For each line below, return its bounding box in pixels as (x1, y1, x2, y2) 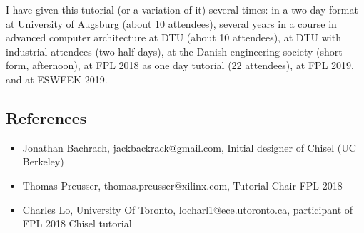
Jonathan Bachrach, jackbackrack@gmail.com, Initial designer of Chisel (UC (22, 140, 356, 155)
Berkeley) (22, 154, 64, 169)
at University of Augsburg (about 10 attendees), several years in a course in (6, 16, 337, 31)
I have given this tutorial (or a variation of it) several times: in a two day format (6, 2, 358, 16)
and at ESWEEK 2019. (6, 71, 108, 86)
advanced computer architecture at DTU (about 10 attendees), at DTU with (6, 30, 341, 45)
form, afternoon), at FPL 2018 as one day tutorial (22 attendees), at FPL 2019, (6, 58, 354, 73)
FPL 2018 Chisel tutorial (22, 216, 132, 231)
